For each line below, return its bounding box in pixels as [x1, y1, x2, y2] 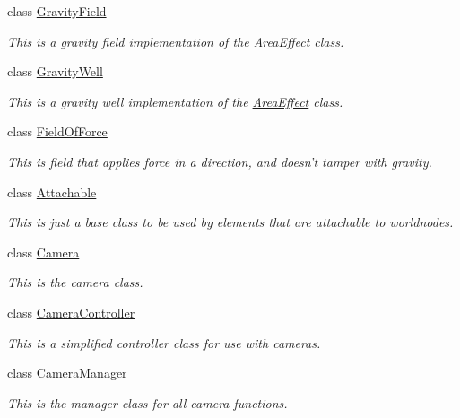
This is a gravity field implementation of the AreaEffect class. [7, 31, 344, 50]
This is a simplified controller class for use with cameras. [7, 333, 321, 352]
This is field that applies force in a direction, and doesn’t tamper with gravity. [7, 152, 432, 170]
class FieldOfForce [7, 122, 108, 141]
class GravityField [7, 2, 107, 20]
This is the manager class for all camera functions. [7, 393, 288, 412]
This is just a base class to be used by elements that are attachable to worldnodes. [7, 213, 454, 231]
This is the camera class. [7, 273, 143, 292]
